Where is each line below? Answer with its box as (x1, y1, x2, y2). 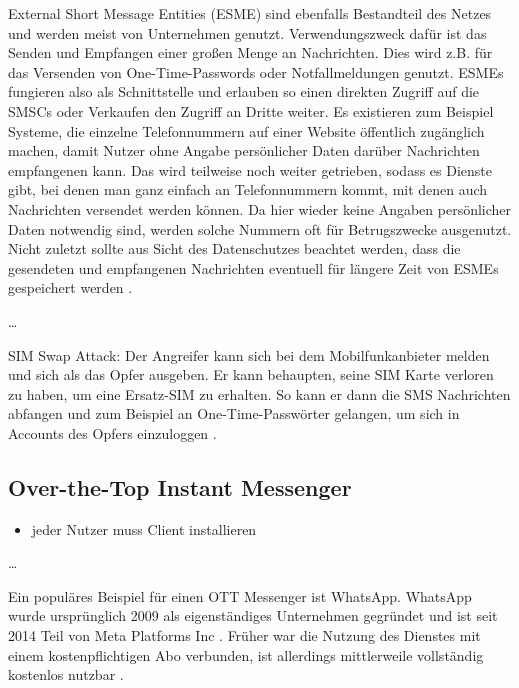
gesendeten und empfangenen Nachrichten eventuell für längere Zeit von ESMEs (8, 257, 499, 278)
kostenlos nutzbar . (8, 664, 124, 685)
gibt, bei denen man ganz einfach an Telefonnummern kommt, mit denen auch (8, 179, 488, 200)
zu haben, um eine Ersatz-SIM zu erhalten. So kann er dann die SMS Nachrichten (8, 383, 511, 404)
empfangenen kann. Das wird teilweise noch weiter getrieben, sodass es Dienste (8, 159, 492, 180)
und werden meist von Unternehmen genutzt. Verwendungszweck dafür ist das (8, 22, 487, 43)
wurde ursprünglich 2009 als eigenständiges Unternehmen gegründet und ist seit (8, 605, 498, 626)
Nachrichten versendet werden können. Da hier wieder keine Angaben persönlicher (8, 198, 512, 219)
